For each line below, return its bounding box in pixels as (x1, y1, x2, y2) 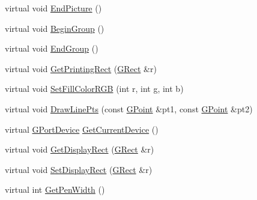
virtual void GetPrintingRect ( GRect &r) (5, 62, 157, 74)
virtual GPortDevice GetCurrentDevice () (5, 123, 159, 135)
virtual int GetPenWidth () (5, 183, 105, 196)
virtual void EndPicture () (5, 2, 102, 14)
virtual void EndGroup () (5, 42, 98, 55)
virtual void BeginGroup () (5, 22, 104, 34)
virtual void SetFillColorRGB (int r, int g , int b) (5, 82, 184, 95)
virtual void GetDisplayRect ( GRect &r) (5, 143, 154, 156)
